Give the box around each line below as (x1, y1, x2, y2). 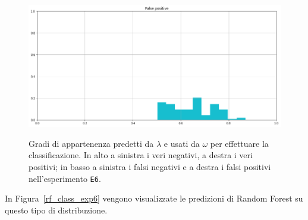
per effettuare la (210, 137, 269, 149)
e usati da (164, 137, 200, 149)
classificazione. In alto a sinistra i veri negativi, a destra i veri (29, 149, 253, 161)
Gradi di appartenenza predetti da (29, 137, 154, 149)
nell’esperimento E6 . (29, 172, 101, 184)
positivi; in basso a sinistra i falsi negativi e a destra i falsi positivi (29, 161, 271, 173)
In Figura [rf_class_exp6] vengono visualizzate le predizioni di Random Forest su (5, 192, 303, 205)
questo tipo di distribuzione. (5, 203, 108, 216)
